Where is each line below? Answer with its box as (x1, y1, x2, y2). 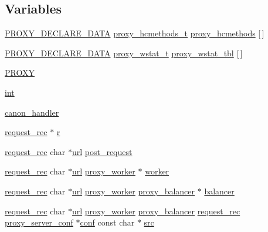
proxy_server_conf (5, 216, 73, 228)
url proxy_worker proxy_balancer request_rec (72, 204, 240, 217)
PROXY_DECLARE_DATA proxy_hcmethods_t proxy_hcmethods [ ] (5, 27, 264, 39)
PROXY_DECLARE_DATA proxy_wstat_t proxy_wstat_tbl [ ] (5, 46, 243, 59)
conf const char (80, 216, 135, 228)
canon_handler (5, 106, 59, 118)
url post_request (72, 145, 133, 157)
